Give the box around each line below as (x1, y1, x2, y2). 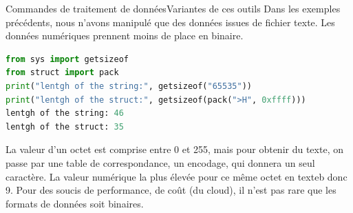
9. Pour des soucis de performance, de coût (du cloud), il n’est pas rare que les (6, 183, 336, 197)
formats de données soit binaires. (6, 196, 144, 210)
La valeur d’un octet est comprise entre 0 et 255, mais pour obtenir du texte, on (6, 142, 343, 156)
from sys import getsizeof (6, 54, 129, 64)
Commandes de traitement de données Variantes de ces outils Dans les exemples (6, 1, 341, 15)
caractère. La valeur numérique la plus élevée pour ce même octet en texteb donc (6, 169, 347, 183)
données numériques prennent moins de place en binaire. (6, 28, 244, 43)
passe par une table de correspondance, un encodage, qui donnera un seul (6, 155, 315, 170)
